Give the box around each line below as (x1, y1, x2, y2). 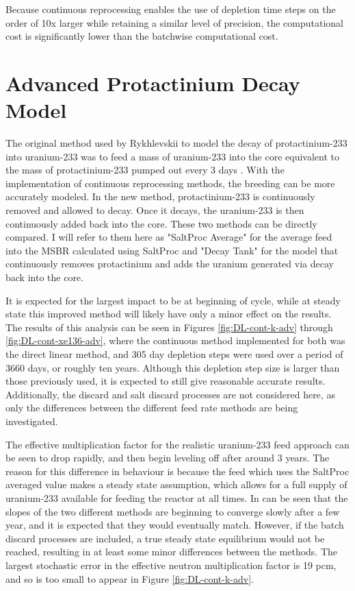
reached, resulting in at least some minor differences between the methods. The (5, 544, 338, 559)
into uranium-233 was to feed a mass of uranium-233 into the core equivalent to (5, 149, 339, 163)
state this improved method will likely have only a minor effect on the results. (5, 306, 332, 321)
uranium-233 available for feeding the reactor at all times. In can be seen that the (5, 490, 348, 505)
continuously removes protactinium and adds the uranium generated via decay (5, 256, 334, 271)
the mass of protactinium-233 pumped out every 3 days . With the (5, 162, 285, 177)
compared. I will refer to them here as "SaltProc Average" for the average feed (5, 230, 332, 244)
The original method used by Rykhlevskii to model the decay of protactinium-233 (5, 136, 347, 150)
